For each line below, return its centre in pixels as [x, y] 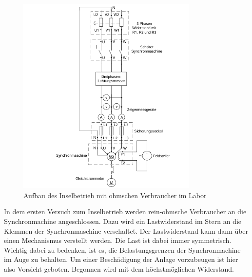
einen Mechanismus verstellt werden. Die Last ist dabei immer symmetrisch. [118, 240]
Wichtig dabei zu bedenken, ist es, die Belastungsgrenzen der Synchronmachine [122, 249]
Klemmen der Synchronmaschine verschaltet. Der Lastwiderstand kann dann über [126, 231]
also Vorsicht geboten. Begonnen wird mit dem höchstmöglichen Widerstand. [119, 268]
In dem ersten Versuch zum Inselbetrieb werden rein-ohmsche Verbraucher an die [125, 212]
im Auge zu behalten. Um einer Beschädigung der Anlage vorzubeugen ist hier [121, 259]
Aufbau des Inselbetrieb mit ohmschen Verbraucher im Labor [115, 195]
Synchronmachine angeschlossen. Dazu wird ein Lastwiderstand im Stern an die [123, 221]
